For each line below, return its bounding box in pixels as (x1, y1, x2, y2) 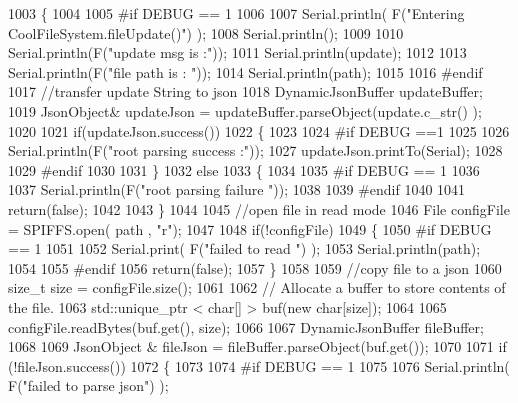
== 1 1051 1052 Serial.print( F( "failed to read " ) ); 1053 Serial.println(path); (8, 238, 481, 259)
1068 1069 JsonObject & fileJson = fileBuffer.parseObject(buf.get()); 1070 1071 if (8, 336, 507, 357)
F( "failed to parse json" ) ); (8, 375, 169, 396)
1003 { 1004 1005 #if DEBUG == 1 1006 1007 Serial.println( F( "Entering (8, 3, 465, 23)
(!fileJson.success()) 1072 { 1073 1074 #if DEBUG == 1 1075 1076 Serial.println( (8, 355, 510, 376)
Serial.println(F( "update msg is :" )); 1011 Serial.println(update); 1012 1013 (8, 42, 467, 63)
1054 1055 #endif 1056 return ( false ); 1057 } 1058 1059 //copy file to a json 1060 (8, 257, 502, 278)
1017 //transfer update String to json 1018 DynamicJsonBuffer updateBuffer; (8, 81, 483, 102)
